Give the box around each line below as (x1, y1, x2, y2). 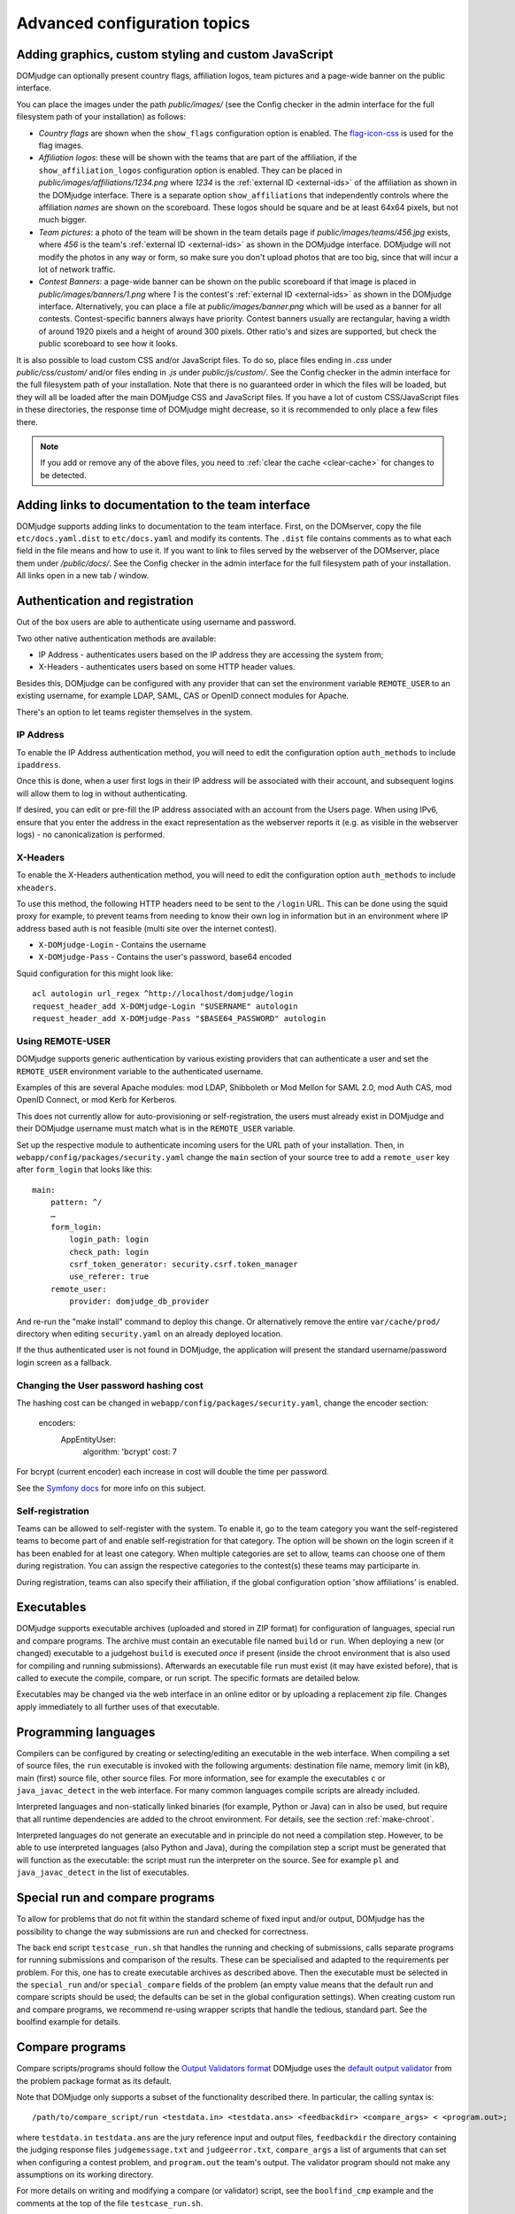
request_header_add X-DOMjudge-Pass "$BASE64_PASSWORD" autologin (32, 1014, 327, 1024)
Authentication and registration (16, 593, 194, 608)
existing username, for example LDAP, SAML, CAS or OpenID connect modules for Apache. (16, 691, 350, 701)
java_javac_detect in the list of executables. (16, 1867, 189, 1877)
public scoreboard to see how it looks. (38, 338, 179, 349)
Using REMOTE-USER (16, 1034, 111, 1047)
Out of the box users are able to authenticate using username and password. (16, 616, 296, 628)
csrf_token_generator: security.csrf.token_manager (69, 1259, 298, 1270)
